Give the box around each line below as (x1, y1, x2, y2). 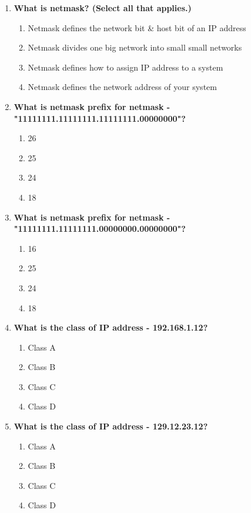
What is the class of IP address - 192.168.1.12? (14, 321, 208, 334)
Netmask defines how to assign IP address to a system (28, 61, 223, 73)
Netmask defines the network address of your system (28, 81, 217, 93)
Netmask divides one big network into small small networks (28, 41, 242, 54)
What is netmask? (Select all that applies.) (14, 2, 192, 14)
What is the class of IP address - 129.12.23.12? (14, 420, 208, 432)
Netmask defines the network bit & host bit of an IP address (28, 21, 246, 34)
